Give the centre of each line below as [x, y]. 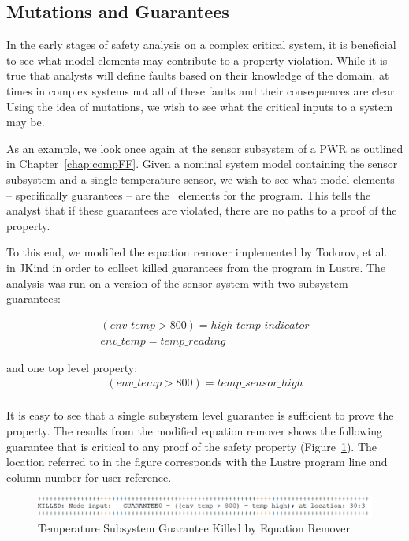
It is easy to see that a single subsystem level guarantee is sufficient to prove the [200, 415]
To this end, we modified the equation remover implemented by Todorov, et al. [197, 252]
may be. [26, 122]
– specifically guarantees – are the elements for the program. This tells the [189, 194]
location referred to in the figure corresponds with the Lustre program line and [197, 462]
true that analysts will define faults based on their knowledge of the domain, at [198, 75]
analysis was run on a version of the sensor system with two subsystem [177, 283]
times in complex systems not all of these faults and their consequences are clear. [202, 90]
